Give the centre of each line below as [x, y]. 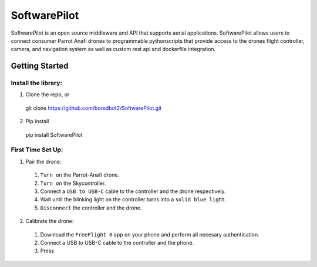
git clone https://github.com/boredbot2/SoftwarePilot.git [94, 108]
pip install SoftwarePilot [54, 134]
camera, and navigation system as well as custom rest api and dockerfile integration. [113, 49]
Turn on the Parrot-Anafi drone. [80, 175]
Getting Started [40, 66]
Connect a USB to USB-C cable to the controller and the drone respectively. [133, 191]
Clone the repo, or [48, 94]
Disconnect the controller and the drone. [91, 208]
